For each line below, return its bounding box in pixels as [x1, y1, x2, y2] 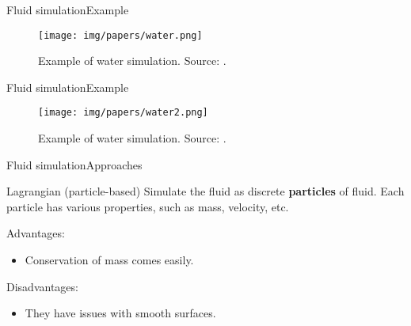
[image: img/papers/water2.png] [38, 107, 208, 119]
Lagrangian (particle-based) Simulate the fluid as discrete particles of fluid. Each [6, 183, 405, 199]
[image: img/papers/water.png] [38, 29, 203, 41]
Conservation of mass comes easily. [25, 252, 194, 268]
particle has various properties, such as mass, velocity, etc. [6, 198, 289, 214]
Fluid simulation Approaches [6, 156, 143, 172]
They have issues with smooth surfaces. [25, 305, 216, 321]
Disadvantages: [6, 278, 78, 294]
